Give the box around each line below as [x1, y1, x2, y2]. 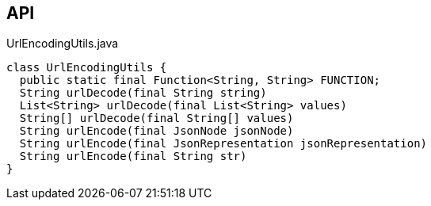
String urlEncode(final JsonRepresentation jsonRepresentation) [19, 137, 428, 151]
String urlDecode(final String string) [19, 86, 267, 100]
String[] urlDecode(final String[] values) [19, 112, 294, 125]
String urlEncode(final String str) [19, 150, 247, 163]
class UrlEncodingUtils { [6, 61, 167, 74]
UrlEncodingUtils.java [6, 36, 119, 51]
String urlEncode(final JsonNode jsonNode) [19, 124, 294, 138]
